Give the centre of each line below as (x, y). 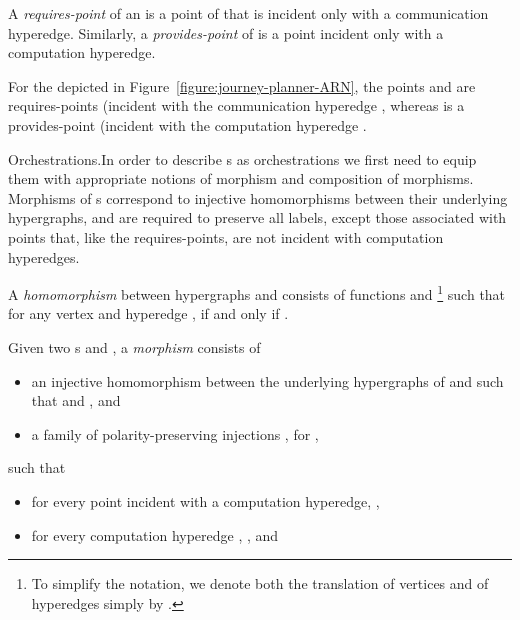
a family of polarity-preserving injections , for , (175, 433)
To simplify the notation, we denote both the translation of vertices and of (260, 583)
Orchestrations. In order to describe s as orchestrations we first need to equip (242, 158)
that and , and (76, 400)
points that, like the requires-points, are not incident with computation (226, 236)
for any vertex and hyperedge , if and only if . (148, 313)
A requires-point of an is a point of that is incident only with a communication (248, 13)
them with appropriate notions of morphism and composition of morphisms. (241, 178)
